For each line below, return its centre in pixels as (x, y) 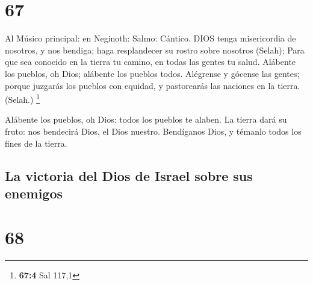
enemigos (34, 193)
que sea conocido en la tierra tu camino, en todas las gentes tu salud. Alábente (150, 62)
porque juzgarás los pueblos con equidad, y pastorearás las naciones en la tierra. (153, 85)
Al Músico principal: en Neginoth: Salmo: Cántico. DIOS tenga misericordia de (150, 38)
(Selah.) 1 (22, 98)
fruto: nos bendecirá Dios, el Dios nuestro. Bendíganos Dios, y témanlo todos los (153, 131)
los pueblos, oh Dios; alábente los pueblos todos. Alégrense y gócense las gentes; (152, 73)
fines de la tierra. (36, 143)
